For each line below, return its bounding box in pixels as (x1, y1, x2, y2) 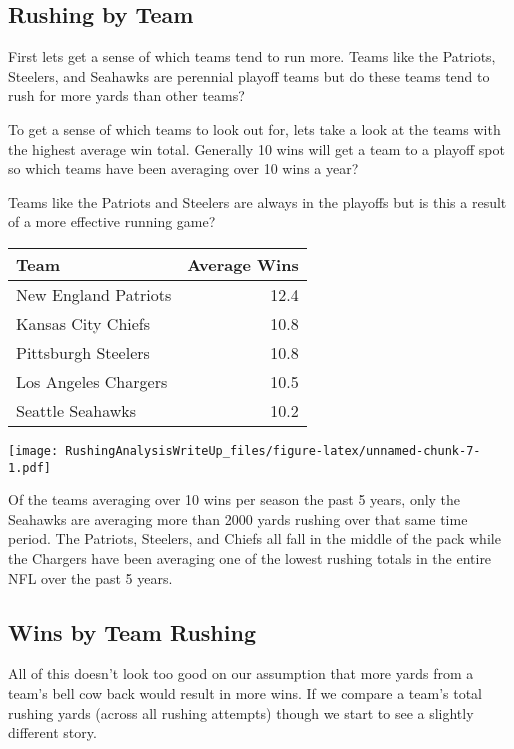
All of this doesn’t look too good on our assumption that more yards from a (8, 663, 474, 684)
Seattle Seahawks (16, 398, 137, 422)
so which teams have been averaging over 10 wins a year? (8, 158, 359, 179)
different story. (8, 722, 97, 743)
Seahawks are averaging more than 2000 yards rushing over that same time (8, 508, 468, 529)
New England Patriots (16, 282, 172, 306)
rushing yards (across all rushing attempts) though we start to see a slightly (8, 702, 474, 723)
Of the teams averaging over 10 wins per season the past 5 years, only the (8, 489, 461, 510)
